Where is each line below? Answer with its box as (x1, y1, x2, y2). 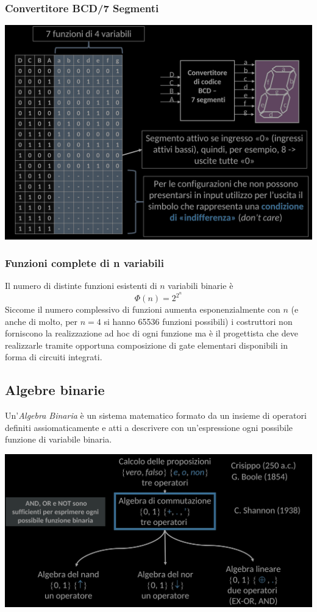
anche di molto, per (5, 315, 78, 327)
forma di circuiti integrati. (5, 350, 102, 363)
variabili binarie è (168, 279, 233, 292)
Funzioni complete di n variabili (5, 255, 164, 271)
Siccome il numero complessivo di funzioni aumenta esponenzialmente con (5, 303, 280, 316)
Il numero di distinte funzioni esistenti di (5, 279, 157, 292)
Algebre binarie (5, 380, 105, 399)
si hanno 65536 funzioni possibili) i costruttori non (104, 315, 293, 327)
